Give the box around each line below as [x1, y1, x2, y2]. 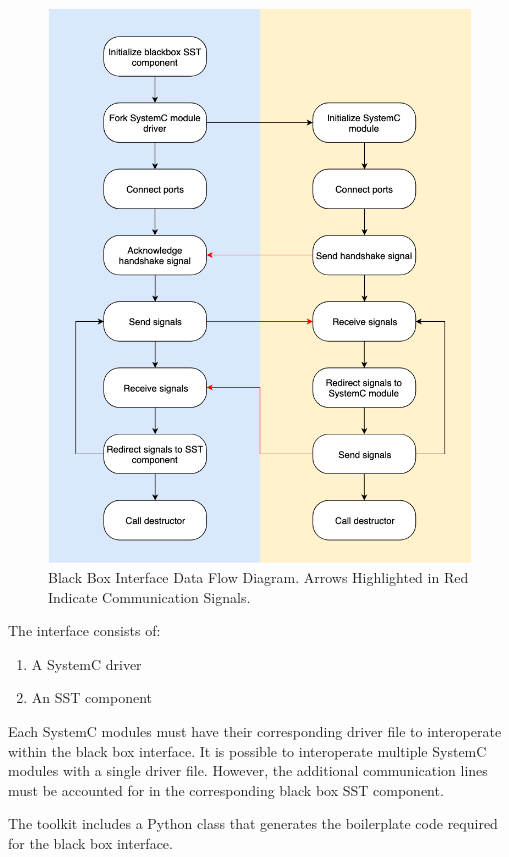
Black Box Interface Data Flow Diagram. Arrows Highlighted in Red [48, 567, 469, 588]
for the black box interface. [8, 832, 173, 853]
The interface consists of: [8, 620, 161, 641]
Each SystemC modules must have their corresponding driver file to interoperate [8, 720, 502, 741]
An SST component [31, 687, 152, 708]
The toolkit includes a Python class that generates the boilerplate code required [8, 813, 498, 834]
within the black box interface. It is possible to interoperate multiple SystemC [8, 740, 487, 761]
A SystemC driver [31, 653, 142, 674]
